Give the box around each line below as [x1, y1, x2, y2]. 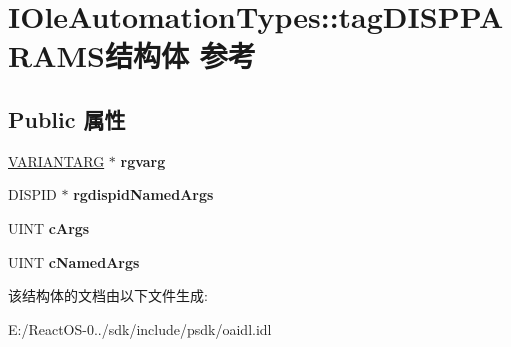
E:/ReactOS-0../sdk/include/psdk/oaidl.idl [8, 318, 272, 339]
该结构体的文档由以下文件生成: [8, 285, 208, 306]
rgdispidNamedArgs [73, 184, 214, 205]
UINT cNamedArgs [8, 251, 140, 272]
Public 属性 [8, 103, 126, 134]
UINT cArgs [8, 217, 90, 238]
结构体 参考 [104, 35, 256, 76]
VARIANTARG [8, 150, 105, 171]
